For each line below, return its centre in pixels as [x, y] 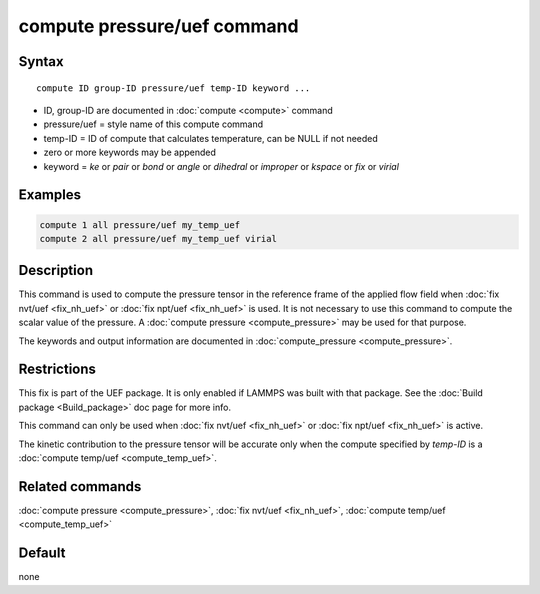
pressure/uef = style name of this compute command [153, 124]
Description [56, 270]
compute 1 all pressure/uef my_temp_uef [139, 224]
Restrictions [57, 369]
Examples [50, 195]
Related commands [80, 486]
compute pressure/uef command [158, 26]
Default [42, 553]
